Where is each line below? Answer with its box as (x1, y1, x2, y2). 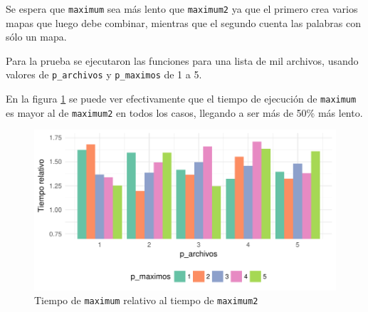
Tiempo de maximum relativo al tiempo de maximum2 (34, 293, 258, 308)
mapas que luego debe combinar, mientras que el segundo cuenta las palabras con (6, 15, 362, 30)
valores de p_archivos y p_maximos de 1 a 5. (6, 67, 202, 82)
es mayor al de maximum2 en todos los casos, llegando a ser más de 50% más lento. (6, 105, 363, 120)
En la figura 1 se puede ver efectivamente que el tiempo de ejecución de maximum (6, 91, 357, 106)
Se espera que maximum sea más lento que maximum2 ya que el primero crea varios (6, 1, 358, 16)
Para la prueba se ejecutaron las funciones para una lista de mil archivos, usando (6, 53, 359, 68)
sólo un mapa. (6, 29, 67, 44)
